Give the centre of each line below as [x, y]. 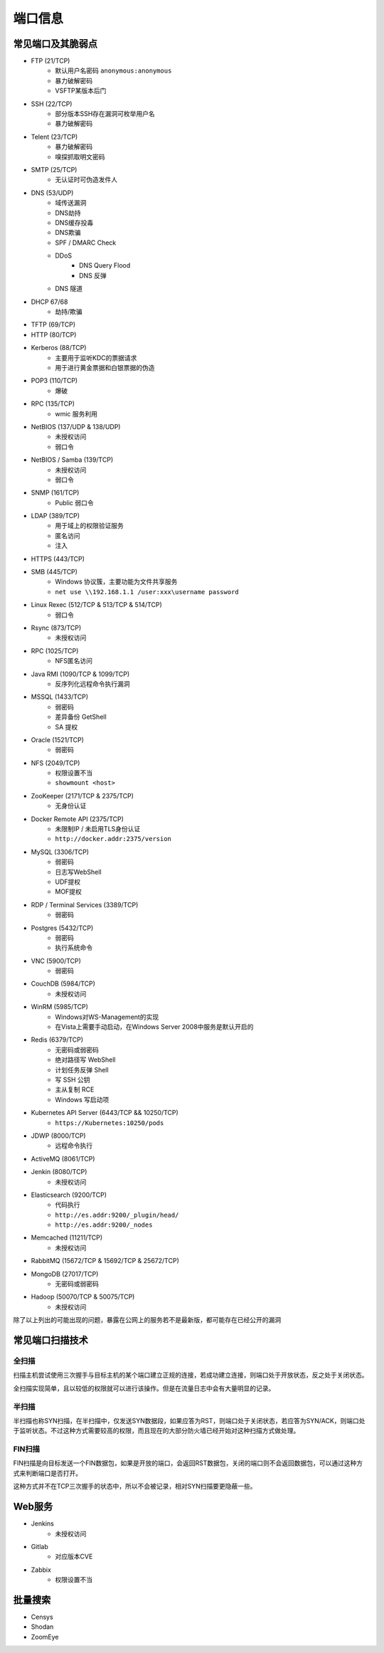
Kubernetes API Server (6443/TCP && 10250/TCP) [105, 1113]
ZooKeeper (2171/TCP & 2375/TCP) [82, 796]
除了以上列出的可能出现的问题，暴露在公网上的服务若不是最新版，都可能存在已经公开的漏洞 [147, 1320]
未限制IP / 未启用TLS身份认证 [98, 829]
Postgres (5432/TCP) [62, 928]
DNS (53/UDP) [52, 193]
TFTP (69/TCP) [53, 324]
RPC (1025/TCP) [55, 650]
